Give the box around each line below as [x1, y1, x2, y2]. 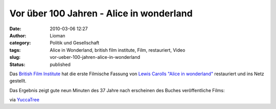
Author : [9, 32, 27, 38]
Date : [9, 26, 21, 32]
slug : [9, 54, 20, 60]
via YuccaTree [9, 97, 39, 103]
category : [9, 40, 31, 46]
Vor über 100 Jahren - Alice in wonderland [9, 8, 193, 19]
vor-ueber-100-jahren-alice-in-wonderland [50, 54, 141, 60]
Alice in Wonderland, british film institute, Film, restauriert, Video [50, 47, 186, 53]
